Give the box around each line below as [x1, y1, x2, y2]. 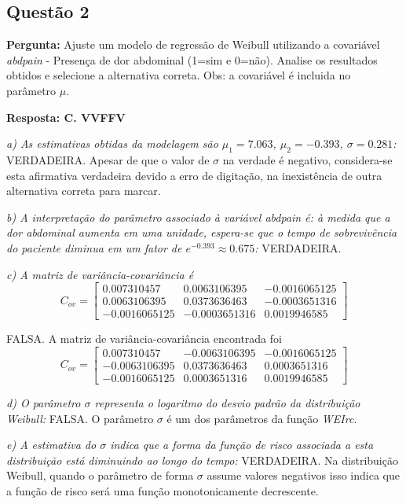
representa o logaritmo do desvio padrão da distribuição [94, 394, 360, 410]
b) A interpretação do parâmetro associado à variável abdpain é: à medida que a [6, 208, 390, 225]
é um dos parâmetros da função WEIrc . [166, 410, 357, 426]
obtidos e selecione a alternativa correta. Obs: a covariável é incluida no [6, 67, 351, 83]
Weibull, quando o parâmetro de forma [6, 467, 194, 484]
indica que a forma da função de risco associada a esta [110, 436, 374, 453]
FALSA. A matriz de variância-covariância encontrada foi [6, 330, 282, 347]
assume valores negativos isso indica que [207, 467, 400, 484]
